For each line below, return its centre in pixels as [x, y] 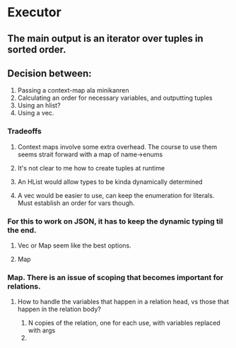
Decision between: [49, 73]
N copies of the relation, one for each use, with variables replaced [124, 323]
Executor [34, 12]
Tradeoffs [25, 132]
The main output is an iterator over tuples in [105, 39]
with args [42, 330]
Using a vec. [36, 113]
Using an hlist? [39, 105]
